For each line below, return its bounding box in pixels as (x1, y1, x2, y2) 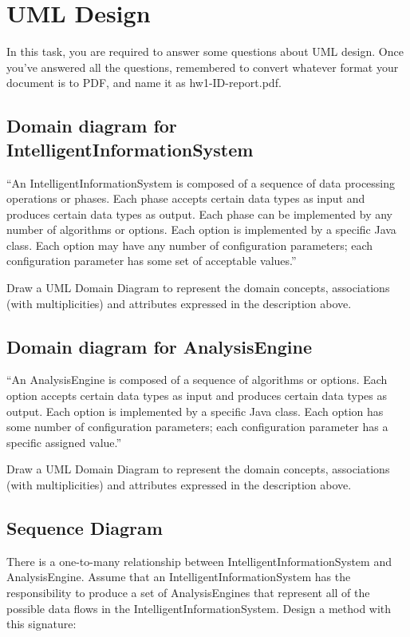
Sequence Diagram (6, 516, 163, 540)
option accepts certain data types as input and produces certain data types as (6, 387, 387, 404)
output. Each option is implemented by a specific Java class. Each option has (6, 402, 384, 419)
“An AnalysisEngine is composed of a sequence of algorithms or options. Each (6, 371, 388, 388)
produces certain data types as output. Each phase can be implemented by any (6, 205, 392, 222)
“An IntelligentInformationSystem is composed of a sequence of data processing (6, 174, 396, 191)
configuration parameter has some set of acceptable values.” (6, 252, 297, 269)
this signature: (6, 615, 77, 632)
